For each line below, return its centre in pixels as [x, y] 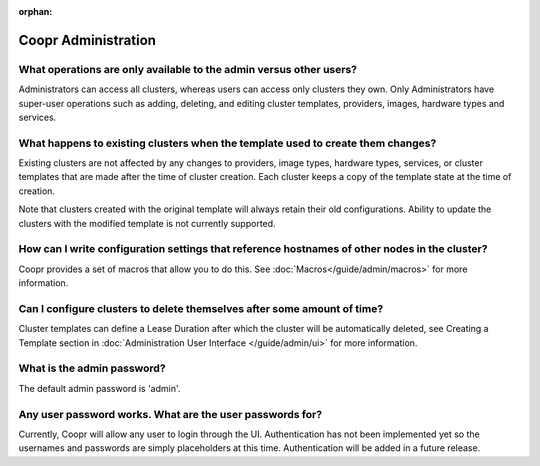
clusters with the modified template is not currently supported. [147, 223]
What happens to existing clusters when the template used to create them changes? [227, 143]
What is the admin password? [92, 368]
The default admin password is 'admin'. [99, 388]
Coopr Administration [87, 40]
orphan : [35, 11]
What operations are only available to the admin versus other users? [187, 69]
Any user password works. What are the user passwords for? [170, 414]
